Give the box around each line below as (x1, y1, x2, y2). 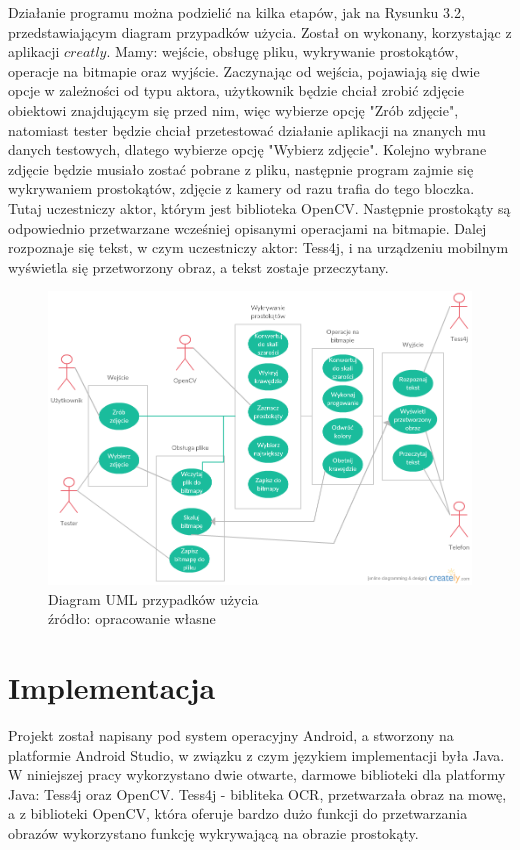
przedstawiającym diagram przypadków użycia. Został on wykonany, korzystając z (8, 21, 512, 42)
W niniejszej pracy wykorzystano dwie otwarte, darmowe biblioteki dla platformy (8, 764, 506, 785)
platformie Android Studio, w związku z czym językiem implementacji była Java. (8, 744, 505, 765)
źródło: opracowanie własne (48, 608, 216, 629)
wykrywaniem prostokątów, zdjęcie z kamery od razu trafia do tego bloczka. (8, 178, 475, 199)
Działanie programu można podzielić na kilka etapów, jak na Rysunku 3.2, (8, 2, 465, 22)
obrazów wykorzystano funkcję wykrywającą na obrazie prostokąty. (8, 822, 419, 843)
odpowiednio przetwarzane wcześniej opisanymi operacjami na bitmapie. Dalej (8, 217, 487, 238)
